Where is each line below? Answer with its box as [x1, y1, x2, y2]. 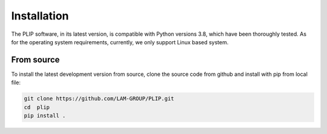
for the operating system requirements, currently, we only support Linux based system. [11, 38, 229, 45]
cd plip [24, 104, 50, 110]
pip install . [24, 112, 66, 119]
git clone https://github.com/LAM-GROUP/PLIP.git [24, 95, 174, 102]
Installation [11, 9, 69, 22]
